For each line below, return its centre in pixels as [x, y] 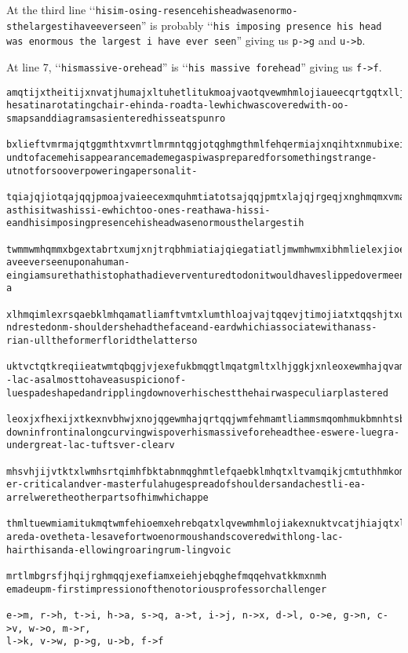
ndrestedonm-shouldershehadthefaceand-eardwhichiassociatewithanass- [192, 328]
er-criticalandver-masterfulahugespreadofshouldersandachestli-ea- [186, 485]
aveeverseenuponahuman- [68, 263]
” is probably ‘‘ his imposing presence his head [261, 25]
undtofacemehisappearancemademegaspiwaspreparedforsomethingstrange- [192, 157]
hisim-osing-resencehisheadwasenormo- [197, 11]
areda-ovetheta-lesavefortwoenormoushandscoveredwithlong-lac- [175, 536]
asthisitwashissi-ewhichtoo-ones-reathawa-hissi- [138, 210]
